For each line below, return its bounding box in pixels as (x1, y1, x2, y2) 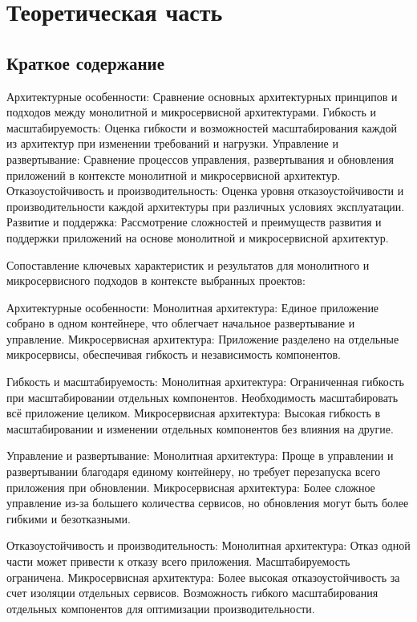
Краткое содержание (6, 50, 164, 75)
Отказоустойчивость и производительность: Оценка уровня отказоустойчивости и (6, 182, 404, 199)
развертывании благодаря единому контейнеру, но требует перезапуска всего (6, 463, 381, 480)
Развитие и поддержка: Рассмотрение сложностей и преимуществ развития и (6, 213, 382, 230)
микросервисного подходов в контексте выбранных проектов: (6, 272, 306, 289)
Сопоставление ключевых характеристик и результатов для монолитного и (6, 256, 370, 273)
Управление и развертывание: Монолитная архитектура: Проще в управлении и (6, 447, 394, 464)
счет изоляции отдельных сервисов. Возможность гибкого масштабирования (6, 584, 379, 601)
